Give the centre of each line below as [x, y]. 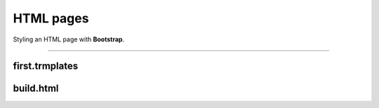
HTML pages [51, 18]
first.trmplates [46, 66]
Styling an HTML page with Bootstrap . [69, 39]
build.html [36, 89]
